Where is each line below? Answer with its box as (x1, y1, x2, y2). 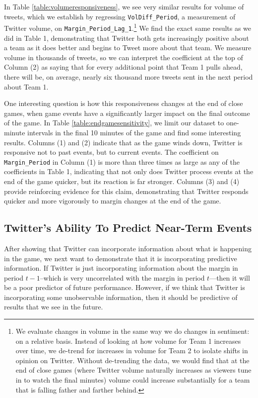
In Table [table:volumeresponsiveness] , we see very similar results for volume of (4, 1, 244, 11)
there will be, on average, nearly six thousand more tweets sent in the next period (4, 71, 253, 82)
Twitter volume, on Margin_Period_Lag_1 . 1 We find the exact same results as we (4, 21, 252, 33)
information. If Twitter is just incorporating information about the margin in (4, 263, 238, 273)
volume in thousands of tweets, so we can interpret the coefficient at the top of (4, 52, 243, 62)
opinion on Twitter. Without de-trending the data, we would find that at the (15, 355, 250, 365)
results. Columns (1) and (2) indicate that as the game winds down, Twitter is (4, 137, 243, 147)
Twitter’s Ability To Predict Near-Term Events (4, 220, 252, 235)
